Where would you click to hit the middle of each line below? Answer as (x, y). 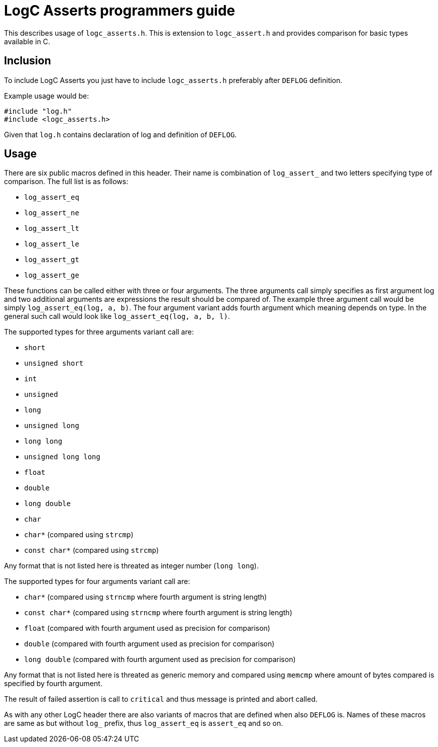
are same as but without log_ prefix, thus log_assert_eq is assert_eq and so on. (144, 723)
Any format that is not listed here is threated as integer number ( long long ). (131, 566)
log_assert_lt (52, 229)
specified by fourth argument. (53, 684)
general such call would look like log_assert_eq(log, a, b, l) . (117, 316)
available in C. (27, 41)
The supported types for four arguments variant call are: (97, 582)
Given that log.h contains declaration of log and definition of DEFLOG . (121, 134)
